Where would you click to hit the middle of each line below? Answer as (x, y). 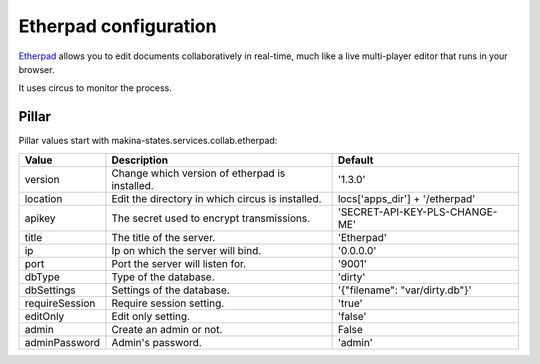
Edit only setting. (150, 316)
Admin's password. (156, 342)
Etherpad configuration (117, 26)
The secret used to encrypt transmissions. (211, 218)
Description (140, 160)
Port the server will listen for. (179, 263)
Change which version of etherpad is (198, 173)
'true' (350, 303)
